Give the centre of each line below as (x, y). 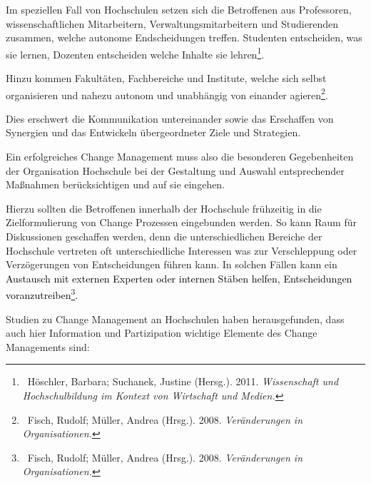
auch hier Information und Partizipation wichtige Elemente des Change (162, 333)
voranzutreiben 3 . (42, 294)
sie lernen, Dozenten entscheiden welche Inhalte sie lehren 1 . (135, 53)
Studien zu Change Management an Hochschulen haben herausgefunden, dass (175, 319)
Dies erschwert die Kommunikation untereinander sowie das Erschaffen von (170, 118)
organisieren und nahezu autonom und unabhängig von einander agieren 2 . (167, 93)
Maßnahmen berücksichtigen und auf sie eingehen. (116, 184)
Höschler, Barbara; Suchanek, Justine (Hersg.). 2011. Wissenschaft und (183, 381)
